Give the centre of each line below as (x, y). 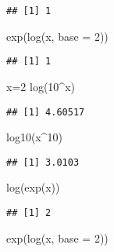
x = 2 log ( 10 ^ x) (41, 86)
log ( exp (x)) (33, 187)
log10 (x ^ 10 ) (34, 137)
